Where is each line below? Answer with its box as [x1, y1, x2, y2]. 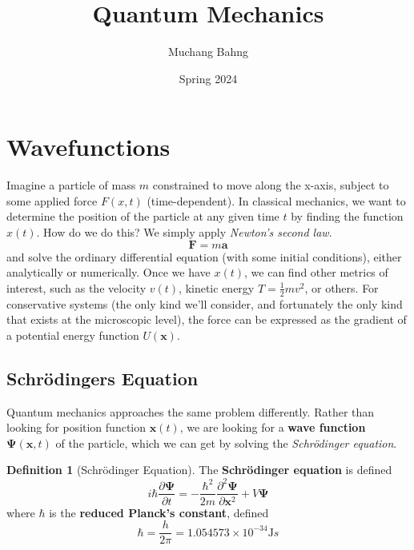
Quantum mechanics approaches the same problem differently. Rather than [6, 403, 375, 420]
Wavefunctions [6, 130, 171, 163]
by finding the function [291, 208, 404, 225]
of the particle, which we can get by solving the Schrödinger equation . [55, 434, 397, 451]
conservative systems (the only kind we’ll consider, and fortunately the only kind [6, 295, 403, 312]
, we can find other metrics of [244, 264, 388, 281]
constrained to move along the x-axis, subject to [152, 177, 389, 193]
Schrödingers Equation [6, 365, 199, 390]
